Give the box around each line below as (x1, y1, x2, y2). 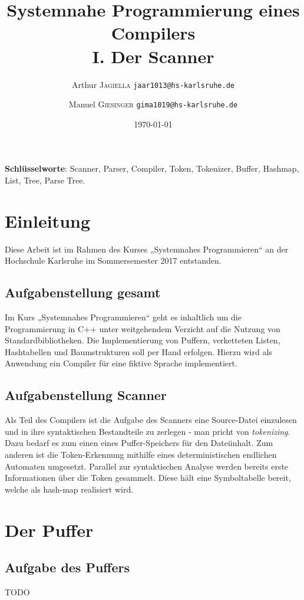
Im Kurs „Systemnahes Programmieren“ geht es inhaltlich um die (5, 311, 242, 323)
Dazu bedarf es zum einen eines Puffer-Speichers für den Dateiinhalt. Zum (5, 437, 273, 449)
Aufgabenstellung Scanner (5, 386, 167, 404)
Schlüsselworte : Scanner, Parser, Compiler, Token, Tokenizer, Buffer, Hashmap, (5, 162, 299, 175)
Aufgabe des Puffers (5, 558, 130, 576)
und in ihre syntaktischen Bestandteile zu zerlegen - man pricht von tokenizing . (5, 425, 290, 437)
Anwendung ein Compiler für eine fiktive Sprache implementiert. (5, 357, 237, 369)
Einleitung (5, 208, 91, 232)
